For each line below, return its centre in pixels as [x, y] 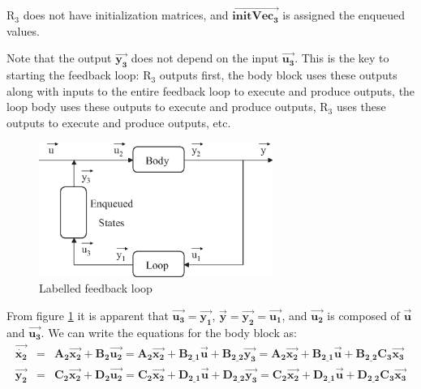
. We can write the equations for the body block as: [169, 332]
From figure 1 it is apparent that [88, 315]
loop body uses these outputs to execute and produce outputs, [161, 107]
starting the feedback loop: [73, 75]
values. [23, 30]
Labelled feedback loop [96, 288]
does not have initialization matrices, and [126, 15]
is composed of [363, 315]
